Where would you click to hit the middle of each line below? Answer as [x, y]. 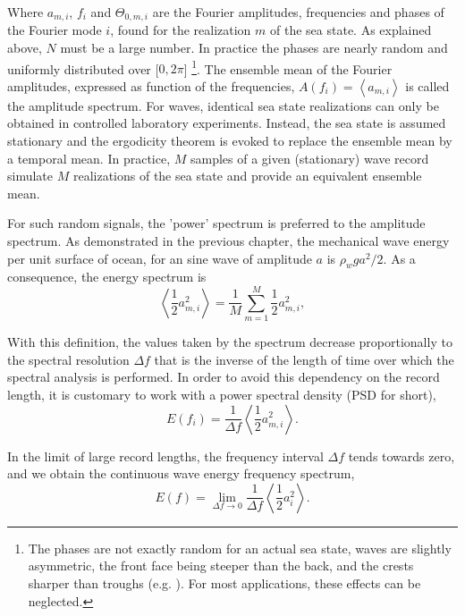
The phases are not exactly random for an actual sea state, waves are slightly [240, 548]
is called [427, 85]
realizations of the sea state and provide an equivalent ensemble [247, 176]
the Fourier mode [55, 30]
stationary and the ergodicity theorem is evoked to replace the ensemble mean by [230, 141]
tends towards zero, [402, 456]
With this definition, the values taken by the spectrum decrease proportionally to [230, 342]
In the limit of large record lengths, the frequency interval [165, 456]
